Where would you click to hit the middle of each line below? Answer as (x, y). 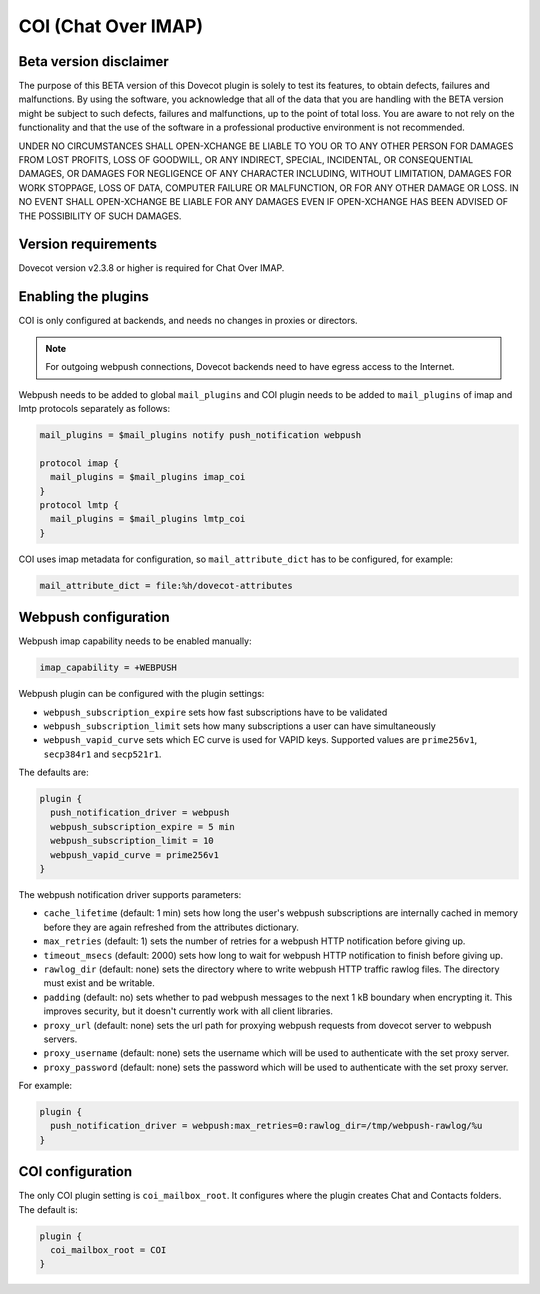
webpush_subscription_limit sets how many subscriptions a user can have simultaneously (240, 726)
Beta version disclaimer (93, 61)
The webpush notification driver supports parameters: (130, 894)
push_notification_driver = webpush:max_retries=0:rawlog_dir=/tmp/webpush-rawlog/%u (266, 1126)
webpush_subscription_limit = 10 (132, 841)
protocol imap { (79, 463)
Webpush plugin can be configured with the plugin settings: (141, 694)
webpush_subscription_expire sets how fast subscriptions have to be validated (215, 712)
